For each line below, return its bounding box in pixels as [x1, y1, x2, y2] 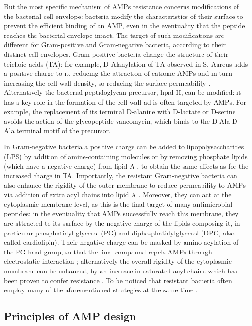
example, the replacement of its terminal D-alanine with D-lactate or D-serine [4, 106, 235, 116]
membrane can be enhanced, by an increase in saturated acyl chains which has [4, 266, 237, 276]
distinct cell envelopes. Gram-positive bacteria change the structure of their [4, 49, 229, 59]
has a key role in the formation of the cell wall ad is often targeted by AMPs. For [4, 96, 246, 107]
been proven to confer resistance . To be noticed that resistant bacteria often [4, 275, 232, 285]
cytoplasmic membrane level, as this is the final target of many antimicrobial [4, 199, 233, 209]
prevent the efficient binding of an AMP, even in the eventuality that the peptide [4, 20, 245, 31]
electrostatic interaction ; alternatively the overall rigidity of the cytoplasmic [4, 256, 232, 266]
